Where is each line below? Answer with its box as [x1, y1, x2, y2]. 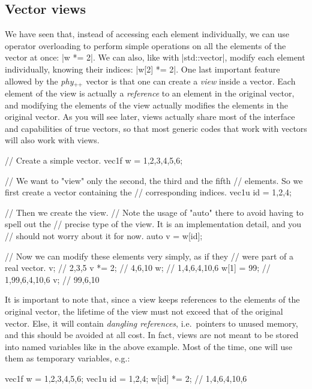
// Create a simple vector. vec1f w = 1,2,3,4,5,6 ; [5, 154, 183, 166]
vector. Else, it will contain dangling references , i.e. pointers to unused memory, [5, 316, 298, 329]
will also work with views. [5, 134, 100, 146]
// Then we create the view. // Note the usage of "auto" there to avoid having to [5, 206, 304, 218]
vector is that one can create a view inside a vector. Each [86, 74, 296, 87]
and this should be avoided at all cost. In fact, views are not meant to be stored [5, 328, 299, 341]
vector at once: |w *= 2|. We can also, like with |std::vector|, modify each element [5, 51, 305, 64]
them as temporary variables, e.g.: [5, 352, 130, 364]
